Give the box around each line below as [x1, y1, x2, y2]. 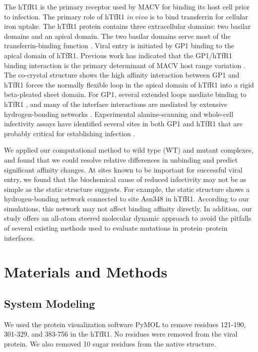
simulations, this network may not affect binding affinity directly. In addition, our [4, 203, 252, 213]
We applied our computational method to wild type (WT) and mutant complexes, [4, 145, 254, 155]
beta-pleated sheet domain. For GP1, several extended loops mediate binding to [4, 89, 247, 99]
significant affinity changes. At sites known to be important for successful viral [4, 164, 243, 175]
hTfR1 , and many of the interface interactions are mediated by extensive [4, 98, 228, 109]
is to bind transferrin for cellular [149, 11, 248, 21]
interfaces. [4, 232, 35, 243]
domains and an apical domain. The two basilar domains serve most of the [4, 30, 231, 41]
